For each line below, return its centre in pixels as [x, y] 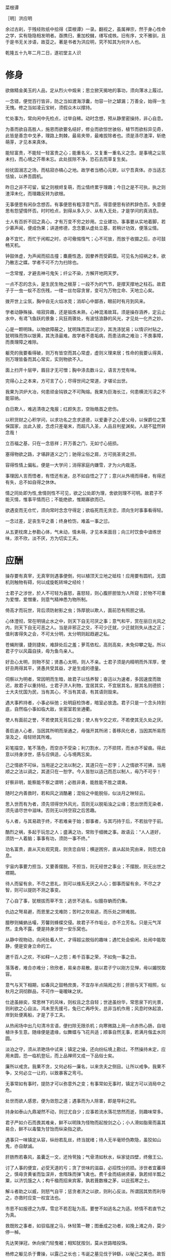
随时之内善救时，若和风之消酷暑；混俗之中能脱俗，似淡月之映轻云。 [77, 793]
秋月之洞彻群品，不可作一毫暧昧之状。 [45, 991]
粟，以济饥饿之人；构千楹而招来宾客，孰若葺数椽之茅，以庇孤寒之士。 [79, 1180]
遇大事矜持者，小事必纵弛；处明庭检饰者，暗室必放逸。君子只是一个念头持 [83, 702]
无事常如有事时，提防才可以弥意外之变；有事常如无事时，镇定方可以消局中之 [85, 1083]
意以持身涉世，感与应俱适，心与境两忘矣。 [50, 754]
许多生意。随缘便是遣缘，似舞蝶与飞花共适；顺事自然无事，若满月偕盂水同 [88, 1032]
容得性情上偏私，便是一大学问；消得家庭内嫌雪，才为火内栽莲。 [72, 465]
